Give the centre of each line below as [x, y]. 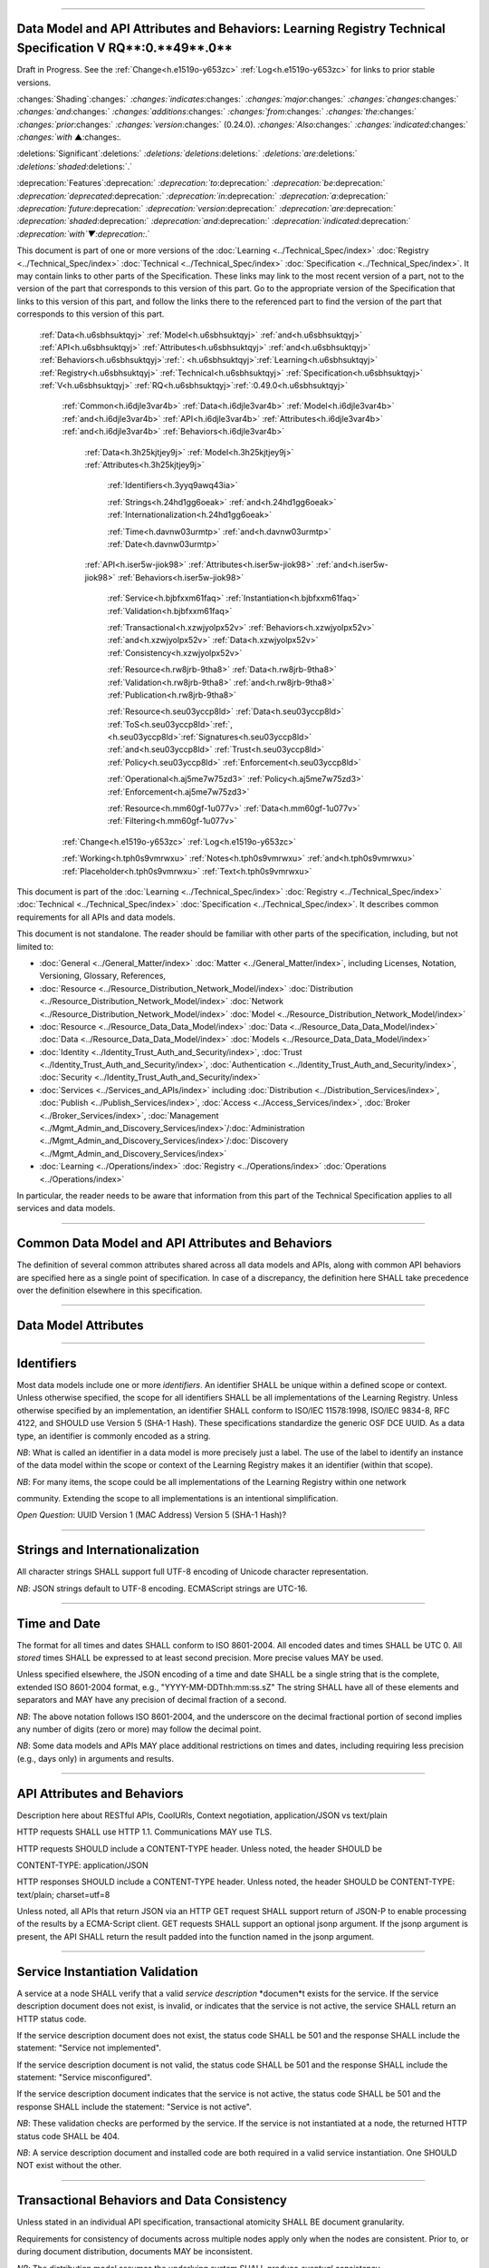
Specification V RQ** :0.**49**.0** [125, 49]
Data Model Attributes [80, 1325]
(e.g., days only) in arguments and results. [95, 1758]
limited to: [35, 946]
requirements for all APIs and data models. [96, 917]
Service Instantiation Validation [107, 1972]
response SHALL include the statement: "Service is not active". [134, 2107]
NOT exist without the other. [69, 2165]
